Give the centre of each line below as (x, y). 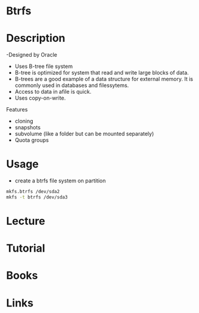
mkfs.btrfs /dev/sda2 (33, 192)
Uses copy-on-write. (40, 98)
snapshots (27, 128)
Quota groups (32, 140)
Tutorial (26, 248)
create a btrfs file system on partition (60, 181)
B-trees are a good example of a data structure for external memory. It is (104, 79)
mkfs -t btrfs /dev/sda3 (37, 197)
